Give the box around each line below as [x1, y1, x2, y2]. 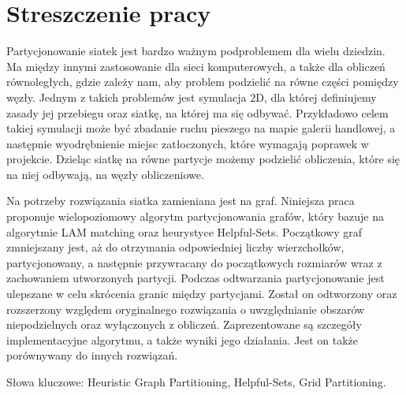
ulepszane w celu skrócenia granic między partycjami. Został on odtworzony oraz [6, 285, 397, 302]
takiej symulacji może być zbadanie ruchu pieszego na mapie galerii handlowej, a [6, 120, 396, 136]
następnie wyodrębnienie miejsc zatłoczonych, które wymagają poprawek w [6, 135, 369, 151]
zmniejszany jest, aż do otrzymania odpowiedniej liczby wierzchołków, [6, 239, 345, 255]
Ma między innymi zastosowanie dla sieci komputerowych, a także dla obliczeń [6, 58, 386, 74]
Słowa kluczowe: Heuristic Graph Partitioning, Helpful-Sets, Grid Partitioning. [6, 374, 386, 389]
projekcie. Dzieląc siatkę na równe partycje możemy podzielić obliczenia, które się [6, 151, 400, 167]
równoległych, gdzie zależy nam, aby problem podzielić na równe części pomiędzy [6, 73, 399, 90]
